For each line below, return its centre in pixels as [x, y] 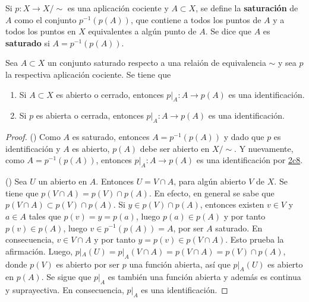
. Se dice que [228, 31]
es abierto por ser [88, 264]
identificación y [33, 148]
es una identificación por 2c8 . [250, 160]
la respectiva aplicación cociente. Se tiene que [88, 74]
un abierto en [63, 181]
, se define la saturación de [247, 8]
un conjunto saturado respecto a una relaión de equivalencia [157, 63]
